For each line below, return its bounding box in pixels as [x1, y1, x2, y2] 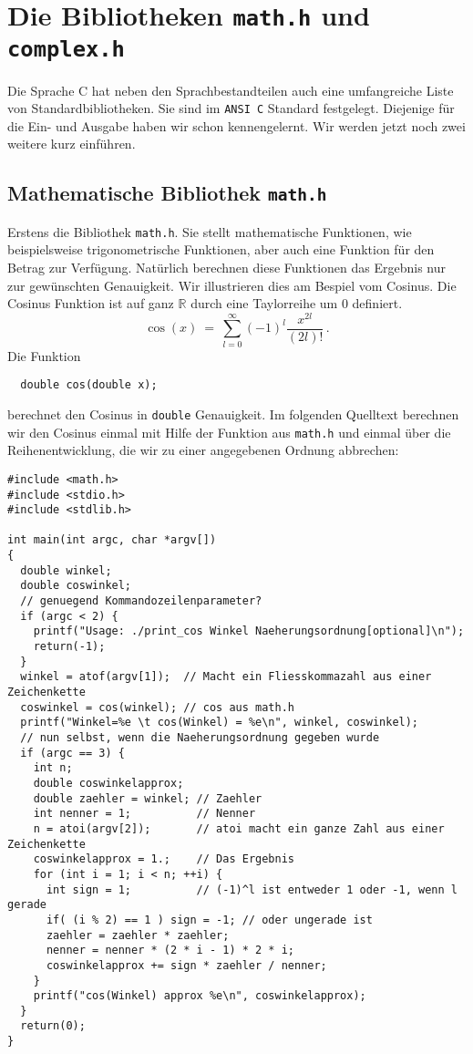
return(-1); [33, 640, 106, 654]
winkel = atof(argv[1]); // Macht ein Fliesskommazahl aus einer [20, 670, 432, 684]
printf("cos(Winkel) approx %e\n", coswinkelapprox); [33, 989, 366, 1003]
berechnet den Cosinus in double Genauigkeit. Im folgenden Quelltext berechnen [7, 404, 459, 423]
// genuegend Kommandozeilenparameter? [20, 594, 262, 608]
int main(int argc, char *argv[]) [7, 533, 217, 547]
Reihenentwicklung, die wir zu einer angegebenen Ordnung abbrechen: [7, 440, 399, 460]
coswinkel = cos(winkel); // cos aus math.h [20, 700, 294, 714]
